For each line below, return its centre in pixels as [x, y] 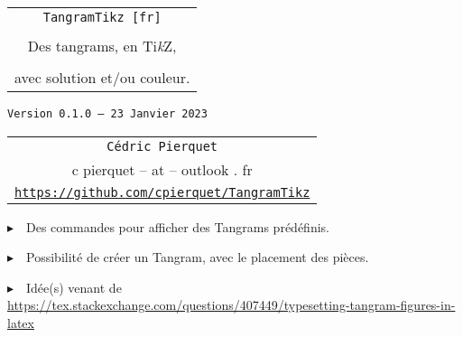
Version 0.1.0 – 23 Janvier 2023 [107, 114]
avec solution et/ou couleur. [102, 77]
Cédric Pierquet [162, 146]
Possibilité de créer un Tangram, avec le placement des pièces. [198, 257]
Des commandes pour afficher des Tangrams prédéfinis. [178, 226]
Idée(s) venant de [74, 287]
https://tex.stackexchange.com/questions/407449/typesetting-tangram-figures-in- [231, 305]
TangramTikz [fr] [102, 17]
